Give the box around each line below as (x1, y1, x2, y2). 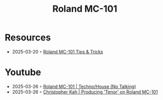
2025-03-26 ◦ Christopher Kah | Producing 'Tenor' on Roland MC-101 (12, 89, 158, 95)
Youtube (5, 67, 42, 78)
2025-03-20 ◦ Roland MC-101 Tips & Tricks (12, 48, 104, 55)
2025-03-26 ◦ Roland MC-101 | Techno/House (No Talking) (12, 83, 137, 89)
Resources (5, 32, 51, 43)
